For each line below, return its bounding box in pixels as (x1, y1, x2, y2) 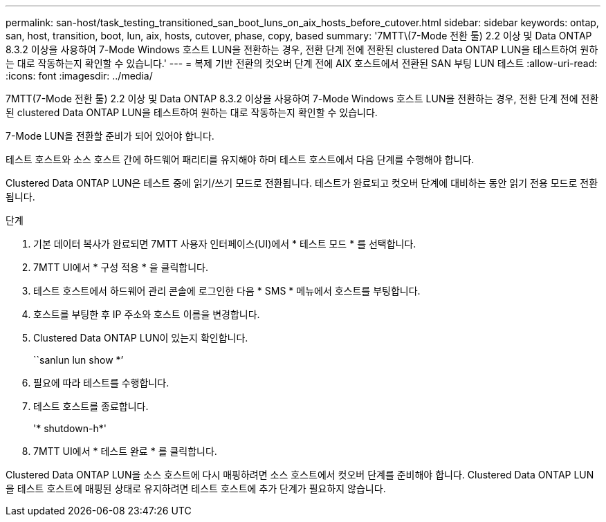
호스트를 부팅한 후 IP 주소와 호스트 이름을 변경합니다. (33, 308, 260, 320)
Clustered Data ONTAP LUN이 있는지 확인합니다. (33, 332, 248, 344)
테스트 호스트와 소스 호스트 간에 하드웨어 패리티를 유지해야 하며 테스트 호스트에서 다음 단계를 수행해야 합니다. (6, 153, 475, 165)
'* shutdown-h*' (33, 422, 107, 434)
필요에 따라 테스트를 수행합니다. (33, 377, 169, 389)
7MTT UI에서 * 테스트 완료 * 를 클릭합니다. (33, 445, 217, 457)
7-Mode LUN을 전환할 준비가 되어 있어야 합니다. (6, 130, 214, 142)
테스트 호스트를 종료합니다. (33, 400, 149, 412)
